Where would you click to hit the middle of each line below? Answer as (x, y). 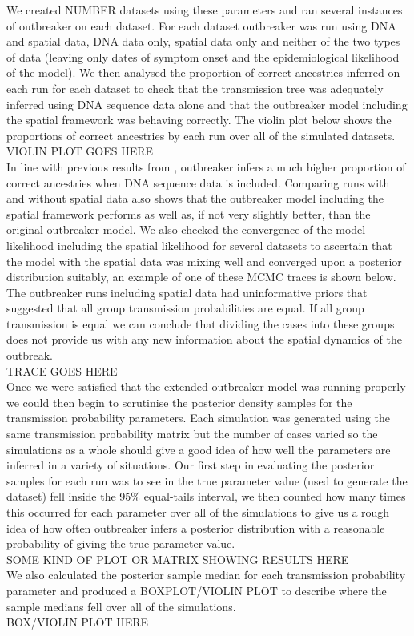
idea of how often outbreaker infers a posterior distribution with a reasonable (196, 527)
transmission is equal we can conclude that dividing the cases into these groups (201, 323)
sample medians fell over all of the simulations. (121, 606)
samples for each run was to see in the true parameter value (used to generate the (207, 480)
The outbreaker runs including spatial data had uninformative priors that (187, 292)
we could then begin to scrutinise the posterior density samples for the (179, 402)
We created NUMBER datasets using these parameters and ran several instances (205, 10)
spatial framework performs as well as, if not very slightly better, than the (189, 213)
